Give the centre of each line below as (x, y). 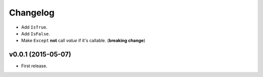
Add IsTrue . (34, 27)
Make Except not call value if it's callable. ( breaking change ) (83, 41)
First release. (34, 66)
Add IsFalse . (36, 33)
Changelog (32, 13)
